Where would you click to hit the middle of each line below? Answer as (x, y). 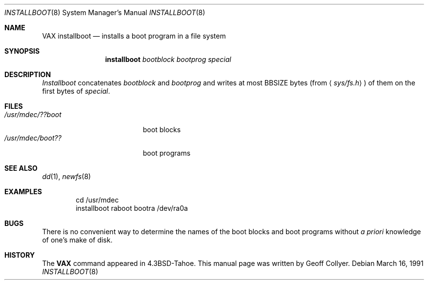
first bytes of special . (76, 91)
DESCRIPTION (28, 74)
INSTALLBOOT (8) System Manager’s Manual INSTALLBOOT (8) (105, 12)
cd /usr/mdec (97, 200)
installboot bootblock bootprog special (168, 59)
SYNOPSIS (22, 51)
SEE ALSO (21, 168)
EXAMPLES (23, 192)
